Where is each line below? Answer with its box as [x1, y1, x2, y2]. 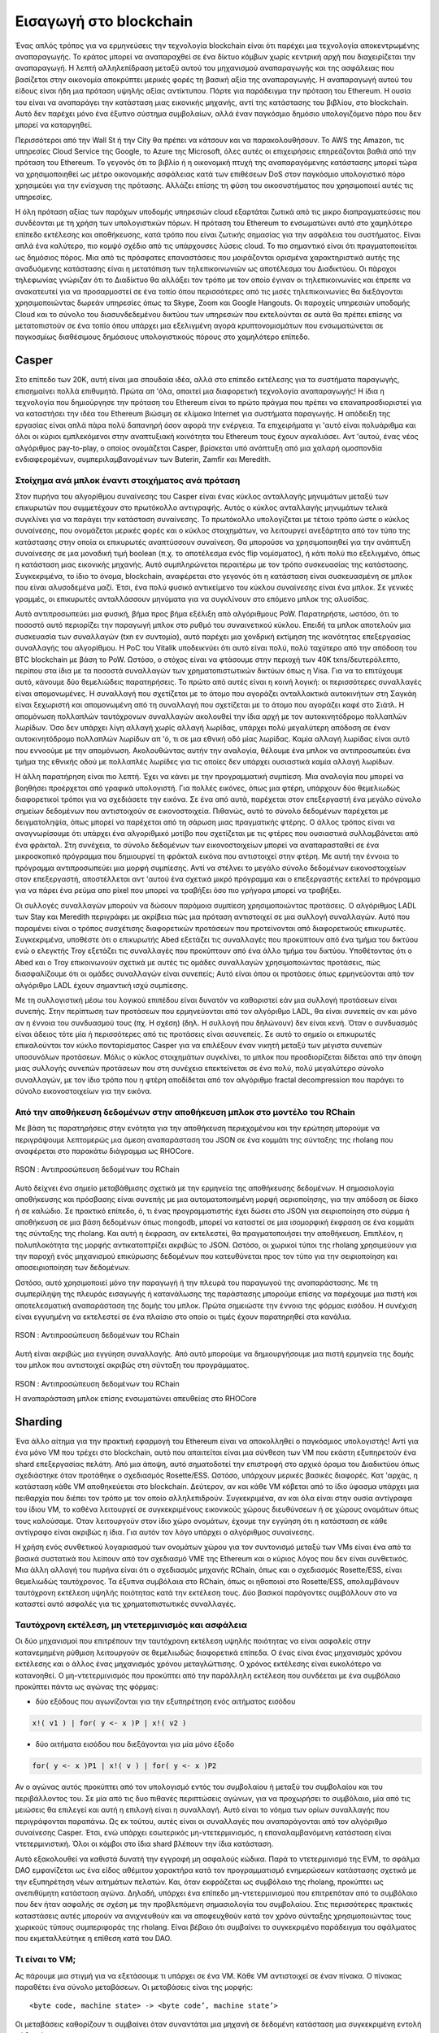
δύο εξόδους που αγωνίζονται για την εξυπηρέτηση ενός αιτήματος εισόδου [35, 1696, 296, 1707]
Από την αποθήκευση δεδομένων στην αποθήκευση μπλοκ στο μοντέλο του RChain [15, 1106, 355, 1117]
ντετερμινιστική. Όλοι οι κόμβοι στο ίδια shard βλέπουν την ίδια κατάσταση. [15, 1839, 274, 1849]
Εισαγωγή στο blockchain [15, 12, 193, 30]
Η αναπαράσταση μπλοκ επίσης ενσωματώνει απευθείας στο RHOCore [15, 1393, 257, 1403]
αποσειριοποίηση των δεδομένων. [15, 1263, 131, 1273]
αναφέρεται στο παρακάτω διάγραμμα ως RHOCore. [15, 1146, 194, 1156]
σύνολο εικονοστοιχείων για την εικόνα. [15, 1086, 152, 1096]
